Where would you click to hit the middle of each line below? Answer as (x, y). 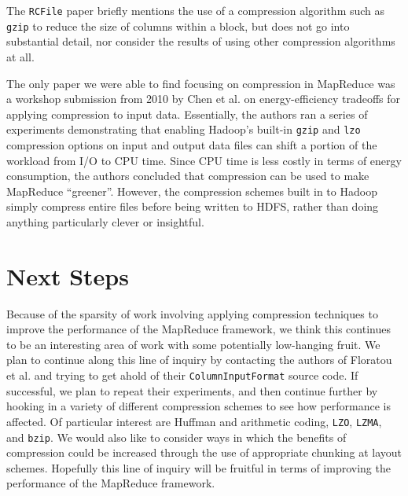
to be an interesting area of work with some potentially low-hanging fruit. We (193, 344)
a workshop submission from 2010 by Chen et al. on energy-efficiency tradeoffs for (204, 99)
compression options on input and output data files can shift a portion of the (192, 144)
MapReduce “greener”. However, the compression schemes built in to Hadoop (192, 191)
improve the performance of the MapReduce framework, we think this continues (198, 329)
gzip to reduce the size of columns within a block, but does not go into (178, 26)
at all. (20, 56)
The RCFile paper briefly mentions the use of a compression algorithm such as (196, 10)
